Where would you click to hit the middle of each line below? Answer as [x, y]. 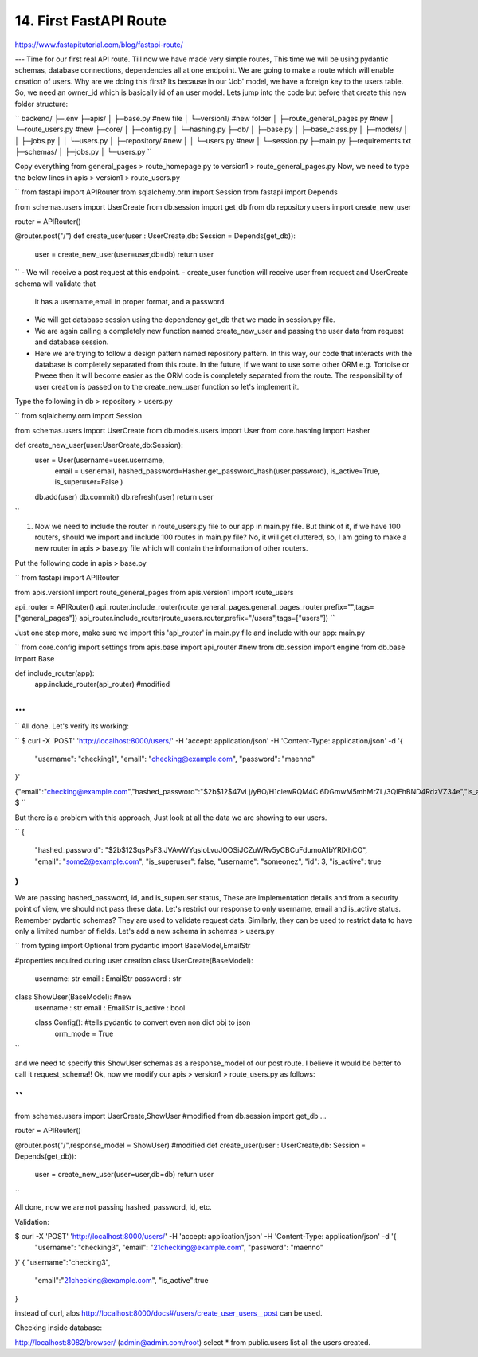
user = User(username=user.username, [100, 460]
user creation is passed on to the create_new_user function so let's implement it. [167, 386]
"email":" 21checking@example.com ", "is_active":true [121, 1281]
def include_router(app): [55, 673]
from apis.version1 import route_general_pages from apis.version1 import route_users [154, 592]
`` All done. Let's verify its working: [72, 726]
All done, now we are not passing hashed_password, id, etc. [114, 1207]
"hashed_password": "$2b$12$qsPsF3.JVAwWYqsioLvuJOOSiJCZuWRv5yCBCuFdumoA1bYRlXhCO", [201, 850]
